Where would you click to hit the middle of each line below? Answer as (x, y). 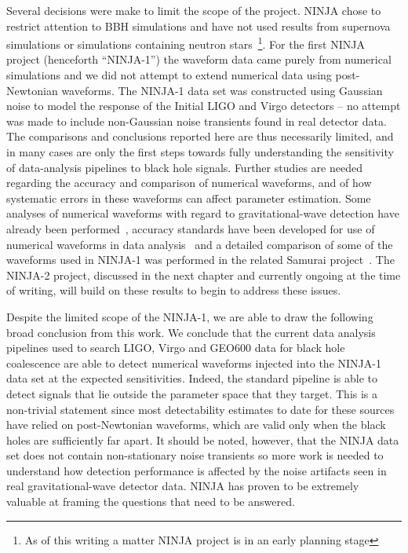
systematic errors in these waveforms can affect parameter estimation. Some (189, 198)
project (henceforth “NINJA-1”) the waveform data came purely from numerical (199, 59)
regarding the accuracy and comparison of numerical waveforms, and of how (189, 183)
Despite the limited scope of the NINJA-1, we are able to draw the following (190, 316)
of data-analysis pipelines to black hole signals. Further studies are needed (184, 167)
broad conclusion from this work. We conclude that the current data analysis (191, 332)
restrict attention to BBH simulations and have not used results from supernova (199, 26)
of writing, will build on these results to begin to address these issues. (174, 290)
